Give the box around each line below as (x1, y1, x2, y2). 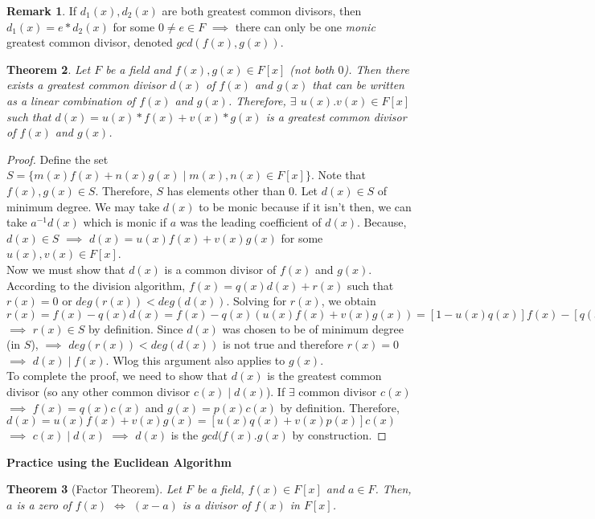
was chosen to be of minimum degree (222, 320, 404, 337)
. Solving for (226, 292, 287, 309)
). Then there (343, 60, 409, 77)
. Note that (310, 166, 366, 183)
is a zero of (16, 497, 72, 513)
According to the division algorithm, (6, 276, 186, 293)
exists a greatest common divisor (6, 76, 166, 93)
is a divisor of (182, 497, 251, 513)
